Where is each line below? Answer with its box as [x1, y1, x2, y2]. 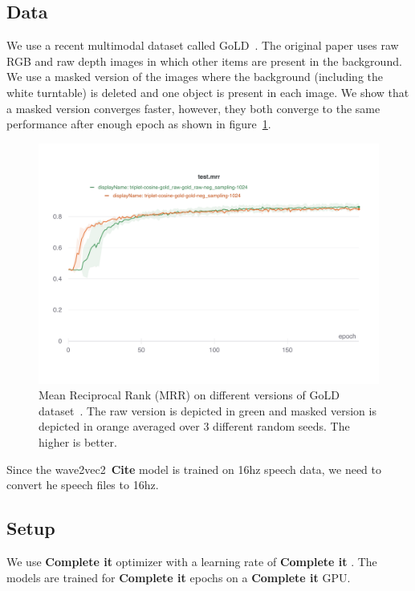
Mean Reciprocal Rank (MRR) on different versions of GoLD [39, 387, 340, 403]
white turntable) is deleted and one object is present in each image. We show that [6, 83, 409, 100]
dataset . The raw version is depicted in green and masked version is [39, 402, 376, 419]
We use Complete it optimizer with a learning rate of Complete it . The [6, 553, 377, 569]
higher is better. [39, 433, 117, 450]
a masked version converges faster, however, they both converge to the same [6, 99, 380, 116]
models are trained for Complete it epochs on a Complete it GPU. [6, 569, 351, 585]
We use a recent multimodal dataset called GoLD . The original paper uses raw [6, 37, 399, 54]
